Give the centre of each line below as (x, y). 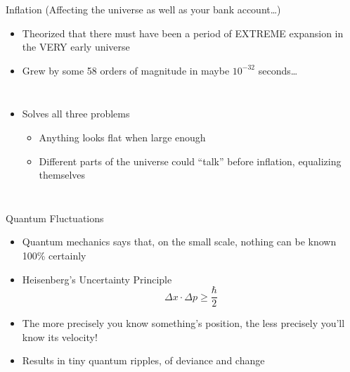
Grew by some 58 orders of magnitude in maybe (126, 70)
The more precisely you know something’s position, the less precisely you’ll (183, 323)
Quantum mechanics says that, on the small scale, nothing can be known (179, 242)
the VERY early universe (76, 47)
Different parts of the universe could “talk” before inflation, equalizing (190, 161)
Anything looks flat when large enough (122, 137)
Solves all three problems (76, 114)
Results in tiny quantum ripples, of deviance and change (143, 360)
